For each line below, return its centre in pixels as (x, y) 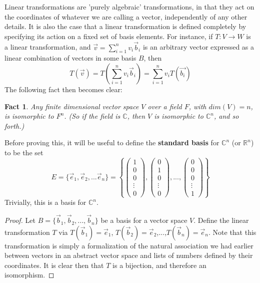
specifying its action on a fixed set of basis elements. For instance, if (109, 36)
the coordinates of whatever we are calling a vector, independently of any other (126, 16)
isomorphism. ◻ (29, 275)
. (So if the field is (92, 116)
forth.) (14, 125)
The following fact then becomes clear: (63, 89)
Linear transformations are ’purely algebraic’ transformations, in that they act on (129, 7)
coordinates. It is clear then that (54, 265)
